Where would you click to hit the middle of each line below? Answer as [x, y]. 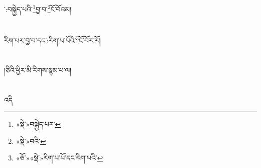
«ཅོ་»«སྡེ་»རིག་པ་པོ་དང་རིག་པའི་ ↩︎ [59, 158]
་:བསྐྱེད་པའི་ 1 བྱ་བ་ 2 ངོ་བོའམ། [38, 8]
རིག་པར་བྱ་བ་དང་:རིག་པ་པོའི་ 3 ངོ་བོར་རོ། [52, 40]
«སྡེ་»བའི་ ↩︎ [31, 141]
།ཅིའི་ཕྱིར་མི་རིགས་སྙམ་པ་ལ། [38, 70]
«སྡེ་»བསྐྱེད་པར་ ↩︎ [38, 124]
